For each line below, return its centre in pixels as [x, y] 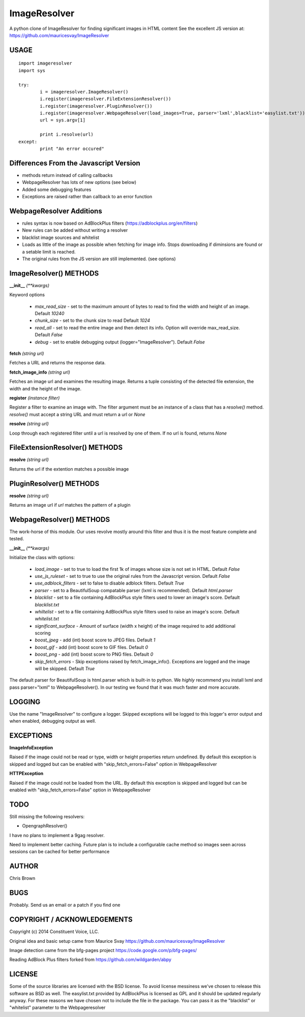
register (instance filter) [35, 398]
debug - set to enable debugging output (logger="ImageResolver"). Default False [120, 342]
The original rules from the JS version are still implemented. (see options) [99, 259]
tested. [17, 539]
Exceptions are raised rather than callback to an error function [87, 197]
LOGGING [25, 702]
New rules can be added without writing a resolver [75, 230]
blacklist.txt [47, 604]
